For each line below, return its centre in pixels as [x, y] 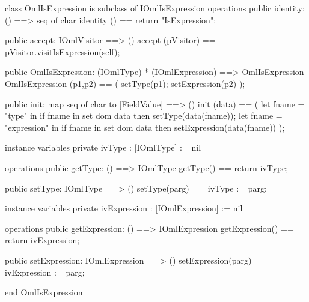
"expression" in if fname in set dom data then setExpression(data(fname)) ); [145, 127]
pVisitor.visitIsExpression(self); [63, 51]
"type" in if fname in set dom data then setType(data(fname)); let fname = [144, 116]
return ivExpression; [42, 240]
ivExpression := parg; [45, 272]
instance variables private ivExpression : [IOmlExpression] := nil [124, 208]
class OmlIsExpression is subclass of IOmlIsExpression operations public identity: [155, 8]
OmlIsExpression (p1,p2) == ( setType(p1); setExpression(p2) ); [125, 83]
